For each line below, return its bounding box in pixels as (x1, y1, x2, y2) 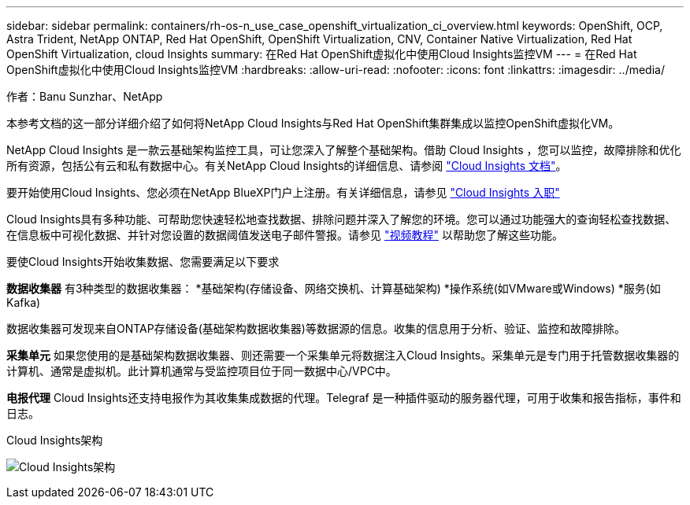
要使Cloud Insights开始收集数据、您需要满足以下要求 (6, 255, 280, 268)
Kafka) (6, 296, 41, 309)
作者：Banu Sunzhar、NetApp (6, 90, 163, 103)
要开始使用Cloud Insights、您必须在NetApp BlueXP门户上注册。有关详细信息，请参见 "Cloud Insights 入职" (6, 186, 560, 199)
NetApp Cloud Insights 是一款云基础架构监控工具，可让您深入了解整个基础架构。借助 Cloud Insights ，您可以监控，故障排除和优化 (6, 143, 681, 157)
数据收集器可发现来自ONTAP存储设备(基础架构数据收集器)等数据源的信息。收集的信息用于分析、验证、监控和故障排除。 (6, 322, 625, 335)
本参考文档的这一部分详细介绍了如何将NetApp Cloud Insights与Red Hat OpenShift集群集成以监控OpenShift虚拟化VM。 (6, 116, 620, 130)
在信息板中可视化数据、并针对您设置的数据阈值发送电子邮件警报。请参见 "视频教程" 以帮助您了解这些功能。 (6, 228, 563, 241)
